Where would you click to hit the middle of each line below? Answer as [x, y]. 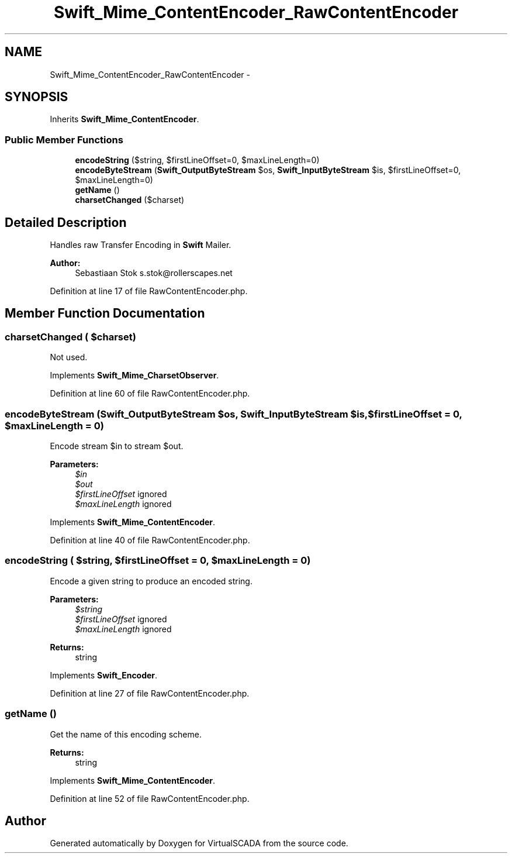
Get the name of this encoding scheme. [126, 734]
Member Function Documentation [105, 313]
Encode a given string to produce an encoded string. [151, 581]
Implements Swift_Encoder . [104, 675]
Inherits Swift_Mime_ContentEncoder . [124, 119]
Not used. [69, 357]
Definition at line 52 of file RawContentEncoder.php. [150, 798]
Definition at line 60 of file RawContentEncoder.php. [150, 394]
